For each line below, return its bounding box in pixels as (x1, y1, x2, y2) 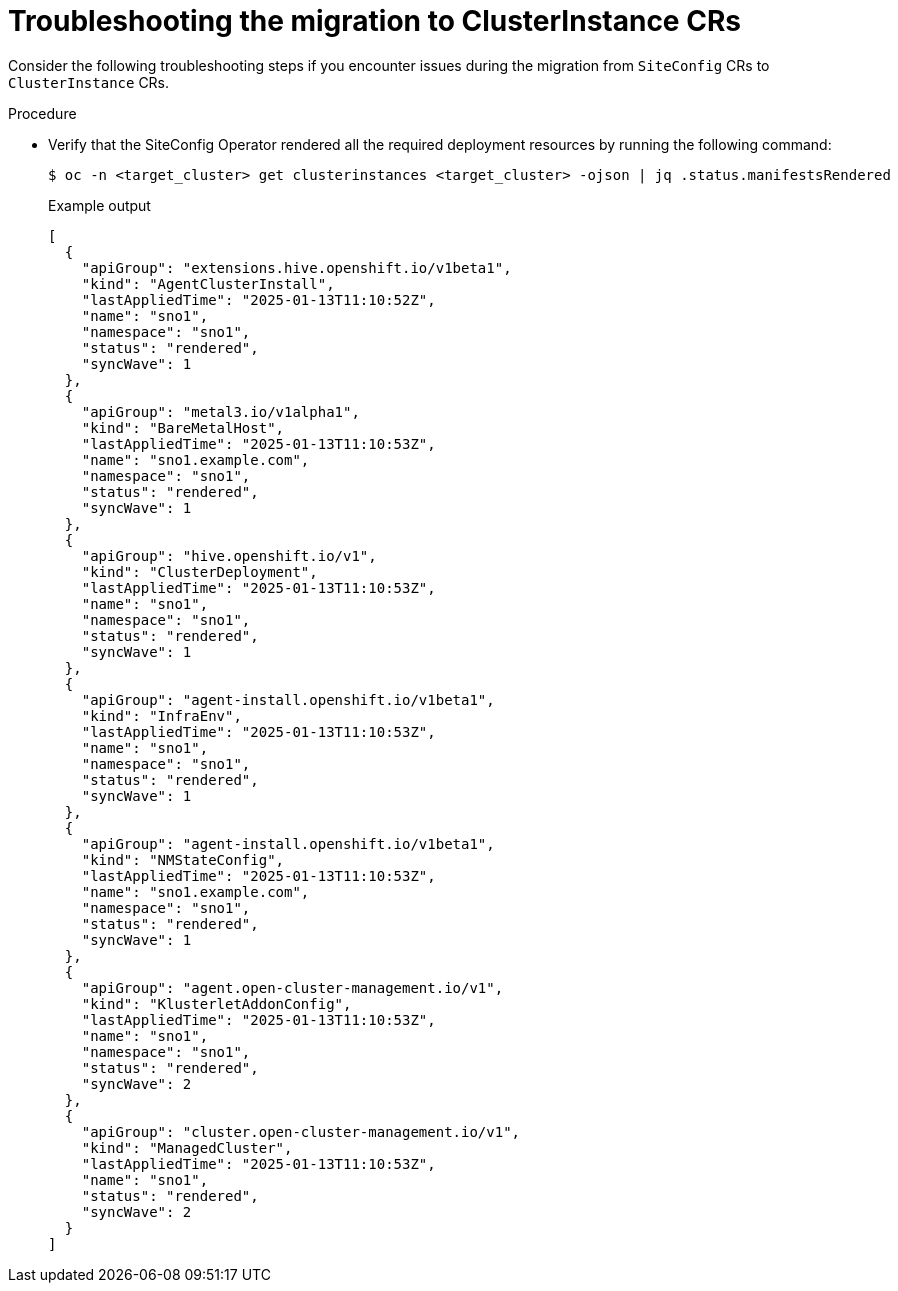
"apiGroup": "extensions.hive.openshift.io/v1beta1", (81, 259, 512, 276)
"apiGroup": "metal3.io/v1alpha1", (81, 403, 360, 420)
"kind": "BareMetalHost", (81, 419, 285, 436)
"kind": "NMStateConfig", (81, 851, 285, 868)
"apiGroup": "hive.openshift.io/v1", (81, 547, 377, 564)
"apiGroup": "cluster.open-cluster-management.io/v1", (81, 1123, 521, 1140)
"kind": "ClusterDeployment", (81, 563, 318, 580)
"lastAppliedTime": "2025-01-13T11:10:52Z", (81, 291, 436, 308)
